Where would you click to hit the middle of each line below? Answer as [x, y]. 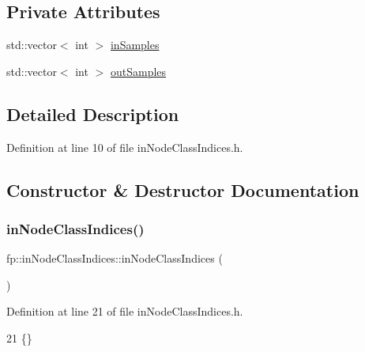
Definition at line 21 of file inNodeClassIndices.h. [125, 311]
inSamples [135, 45]
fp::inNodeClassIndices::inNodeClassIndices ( [115, 258]
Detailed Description [93, 114]
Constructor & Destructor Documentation [183, 189]
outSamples [138, 71]
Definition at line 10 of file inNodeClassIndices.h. [125, 147]
